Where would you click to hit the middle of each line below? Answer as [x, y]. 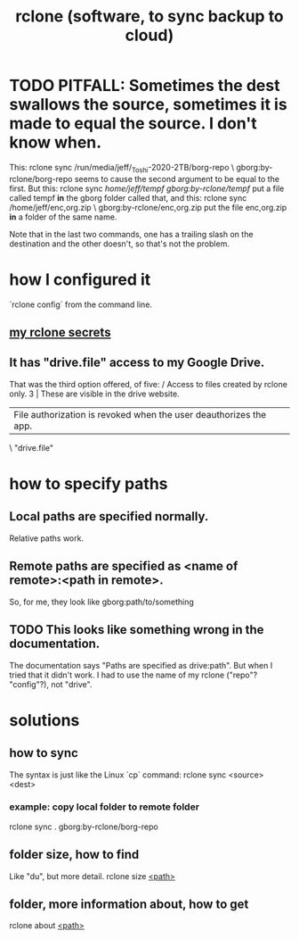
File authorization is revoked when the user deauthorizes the [140, 414]
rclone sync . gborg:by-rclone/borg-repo [84, 827]
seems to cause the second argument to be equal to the [177, 179]
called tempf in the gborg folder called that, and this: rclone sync [128, 197]
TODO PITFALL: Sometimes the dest [145, 86]
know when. [56, 142]
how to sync [44, 753]
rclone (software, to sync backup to [149, 17]
